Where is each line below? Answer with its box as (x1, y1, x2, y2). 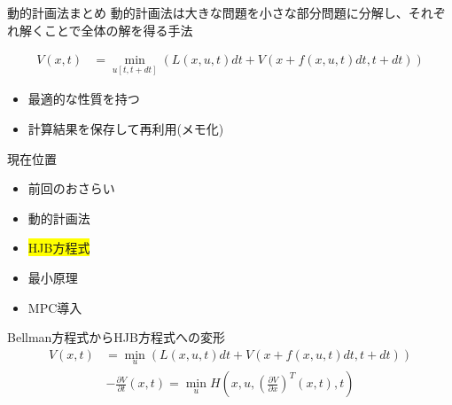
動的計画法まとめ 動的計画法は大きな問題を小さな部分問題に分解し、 (7, 4, 409, 21)
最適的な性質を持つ (27, 90, 140, 108)
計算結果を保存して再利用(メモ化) (27, 120, 224, 138)
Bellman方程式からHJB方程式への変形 (7, 328, 225, 347)
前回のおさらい (27, 179, 115, 198)
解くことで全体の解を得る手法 (19, 20, 193, 39)
